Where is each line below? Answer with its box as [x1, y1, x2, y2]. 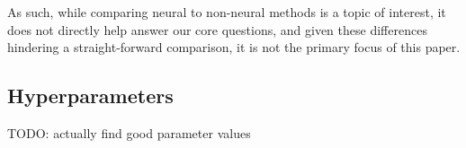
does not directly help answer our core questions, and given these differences [7, 20, 427, 39]
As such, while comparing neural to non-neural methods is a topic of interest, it [7, 3, 446, 21]
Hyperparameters [7, 82, 174, 109]
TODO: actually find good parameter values [7, 123, 251, 142]
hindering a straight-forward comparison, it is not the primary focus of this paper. [7, 38, 461, 57]
